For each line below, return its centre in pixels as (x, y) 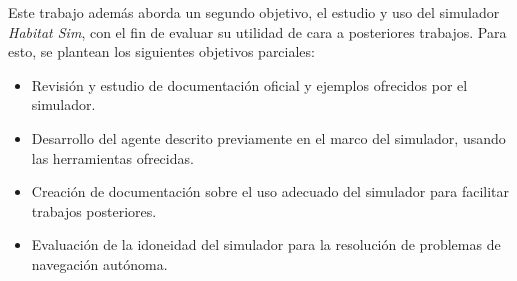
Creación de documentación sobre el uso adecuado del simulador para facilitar (270, 191)
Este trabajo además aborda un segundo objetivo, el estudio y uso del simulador (254, 12)
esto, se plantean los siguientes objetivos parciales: (161, 51)
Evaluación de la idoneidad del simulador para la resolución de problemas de (266, 244)
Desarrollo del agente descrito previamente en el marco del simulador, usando (268, 137)
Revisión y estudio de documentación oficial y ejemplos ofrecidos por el (249, 84)
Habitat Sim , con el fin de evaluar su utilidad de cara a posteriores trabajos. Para (257, 31)
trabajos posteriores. (94, 210)
